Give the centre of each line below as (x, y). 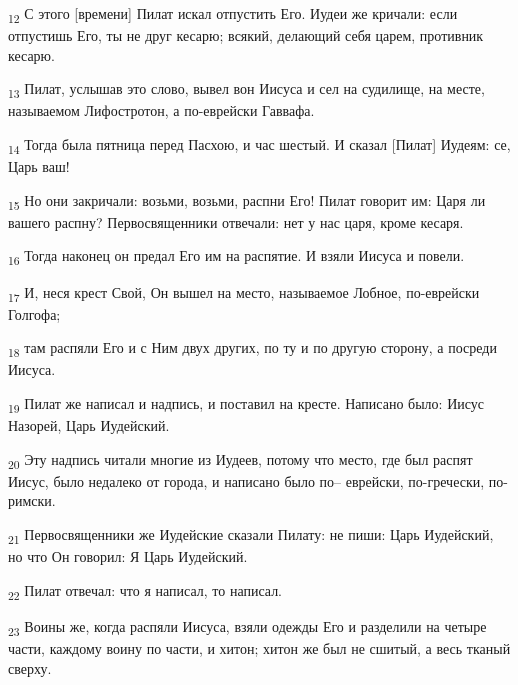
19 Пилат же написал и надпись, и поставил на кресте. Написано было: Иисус (246, 404)
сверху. (30, 667)
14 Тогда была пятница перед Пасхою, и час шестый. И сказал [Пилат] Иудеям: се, (259, 145)
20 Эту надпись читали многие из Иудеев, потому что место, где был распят (240, 460)
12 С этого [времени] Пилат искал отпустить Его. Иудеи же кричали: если (233, 14)
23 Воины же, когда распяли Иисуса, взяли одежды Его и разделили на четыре (247, 627)
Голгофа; (34, 313)
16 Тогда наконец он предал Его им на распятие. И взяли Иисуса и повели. (236, 257)
